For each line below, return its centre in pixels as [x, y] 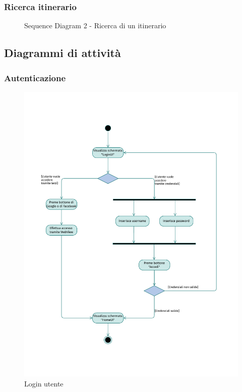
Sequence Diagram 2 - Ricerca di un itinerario [95, 25]
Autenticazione [35, 77]
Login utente [44, 383]
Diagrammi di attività [63, 53]
